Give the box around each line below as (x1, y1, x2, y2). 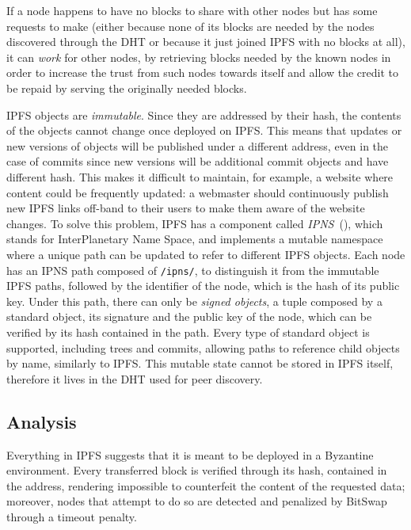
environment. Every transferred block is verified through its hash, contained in (6, 462, 387, 479)
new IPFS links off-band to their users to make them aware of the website (6, 200, 365, 216)
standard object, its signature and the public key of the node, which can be (6, 308, 372, 325)
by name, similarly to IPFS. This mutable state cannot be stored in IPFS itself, (6, 355, 394, 372)
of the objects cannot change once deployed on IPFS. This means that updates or (6, 122, 402, 139)
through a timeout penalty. (6, 508, 137, 524)
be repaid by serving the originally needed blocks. (6, 79, 247, 96)
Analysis (6, 409, 77, 433)
